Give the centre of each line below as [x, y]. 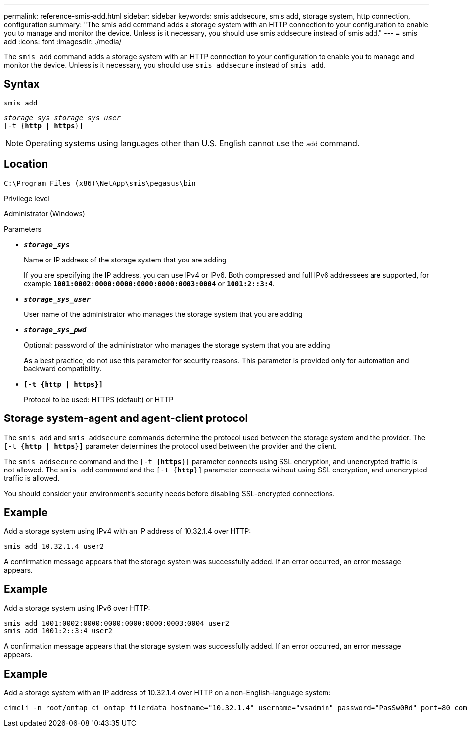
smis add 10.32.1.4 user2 [54, 547]
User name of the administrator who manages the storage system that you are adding [163, 314]
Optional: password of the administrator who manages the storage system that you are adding [177, 345]
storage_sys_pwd [55, 330]
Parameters [23, 229]
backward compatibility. [63, 368]
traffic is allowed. [32, 478]
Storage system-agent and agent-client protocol [126, 418]
